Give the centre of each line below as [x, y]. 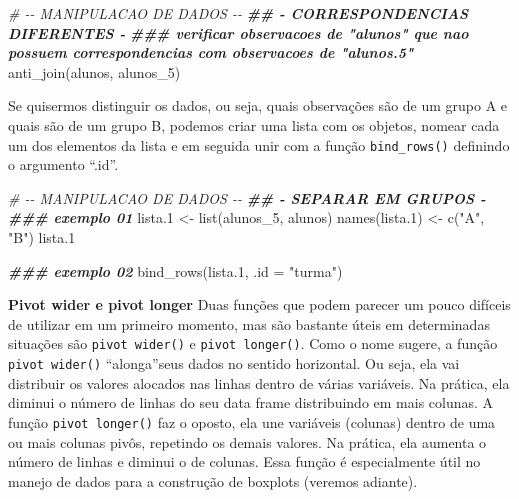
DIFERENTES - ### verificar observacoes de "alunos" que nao [238, 32]
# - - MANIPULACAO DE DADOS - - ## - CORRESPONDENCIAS [238, 13]
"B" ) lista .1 [42, 237]
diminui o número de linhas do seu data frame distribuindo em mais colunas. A [251, 402]
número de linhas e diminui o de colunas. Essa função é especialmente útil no [244, 461]
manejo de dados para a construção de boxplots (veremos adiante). [213, 480]
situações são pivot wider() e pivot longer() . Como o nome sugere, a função [253, 343]
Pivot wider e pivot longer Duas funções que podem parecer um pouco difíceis [259, 304]
